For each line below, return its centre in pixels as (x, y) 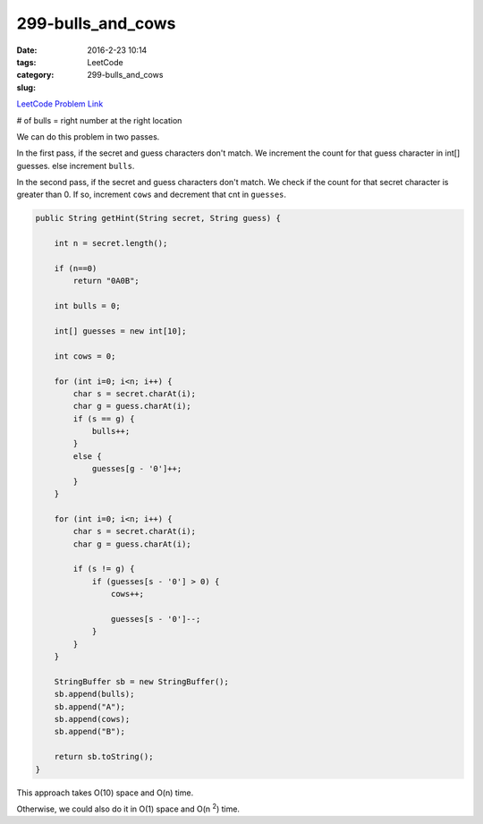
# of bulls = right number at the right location (99, 120)
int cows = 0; (85, 356)
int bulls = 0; (87, 306)
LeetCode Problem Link (60, 104)
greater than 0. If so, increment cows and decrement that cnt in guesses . (151, 195)
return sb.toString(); (104, 757)
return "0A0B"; (106, 281)
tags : (26, 62)
